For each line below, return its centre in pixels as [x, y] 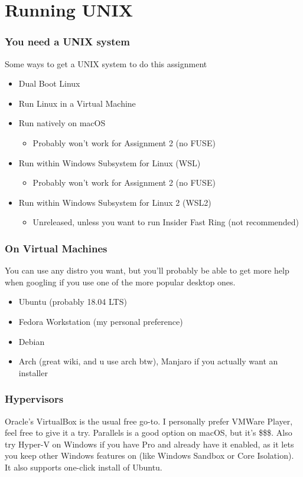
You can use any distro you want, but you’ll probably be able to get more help [147, 270]
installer [33, 372]
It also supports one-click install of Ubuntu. [84, 467]
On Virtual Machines [56, 248]
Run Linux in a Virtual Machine [77, 103]
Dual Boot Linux [49, 83]
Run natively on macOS [62, 123]
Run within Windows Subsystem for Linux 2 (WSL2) [115, 202]
